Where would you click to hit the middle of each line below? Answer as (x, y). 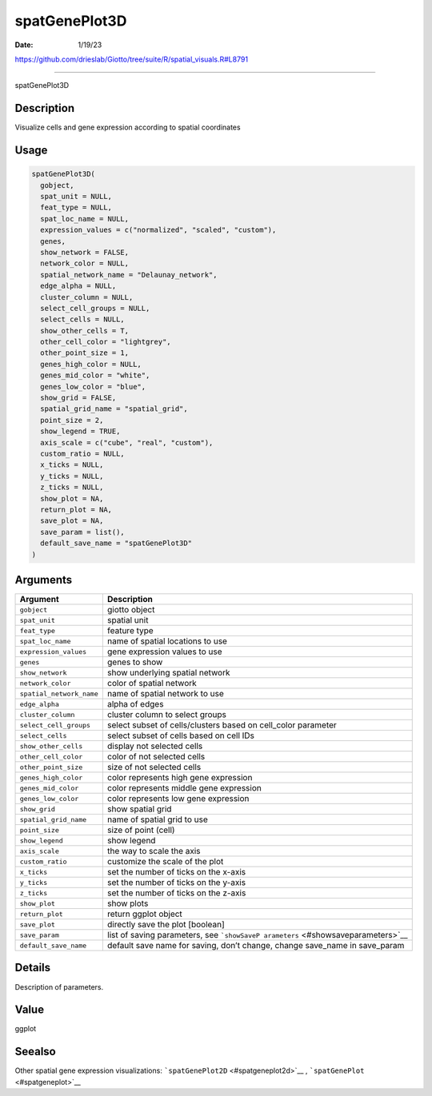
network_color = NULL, (85, 263)
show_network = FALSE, (85, 252)
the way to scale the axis (154, 851)
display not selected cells (155, 746)
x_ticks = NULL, (72, 465)
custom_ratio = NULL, (83, 454)
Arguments (44, 580)
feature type (130, 631)
